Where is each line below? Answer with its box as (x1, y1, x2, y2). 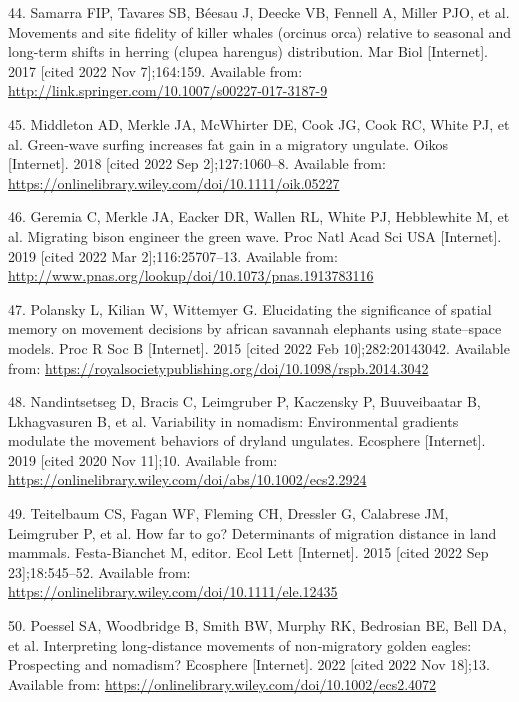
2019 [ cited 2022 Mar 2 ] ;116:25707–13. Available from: (8, 245, 338, 266)
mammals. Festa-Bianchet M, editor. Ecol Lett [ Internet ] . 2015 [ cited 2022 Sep (8, 542, 489, 563)
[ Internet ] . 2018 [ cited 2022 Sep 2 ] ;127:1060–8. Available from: (8, 153, 386, 174)
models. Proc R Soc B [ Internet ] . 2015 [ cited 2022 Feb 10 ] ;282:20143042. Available (8, 337, 510, 358)
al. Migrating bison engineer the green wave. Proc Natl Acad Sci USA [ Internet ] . (8, 225, 502, 246)
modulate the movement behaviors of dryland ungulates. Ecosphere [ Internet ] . (8, 430, 486, 451)
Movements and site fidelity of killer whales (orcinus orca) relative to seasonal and (8, 21, 512, 42)
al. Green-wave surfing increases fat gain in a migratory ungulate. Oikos (8, 133, 449, 154)
